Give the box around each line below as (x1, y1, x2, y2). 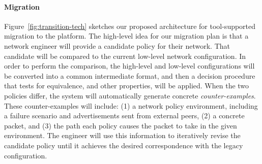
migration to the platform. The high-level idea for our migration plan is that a (4, 30, 249, 41)
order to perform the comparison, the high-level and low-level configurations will (4, 60, 255, 71)
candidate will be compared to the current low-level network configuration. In (4, 50, 246, 61)
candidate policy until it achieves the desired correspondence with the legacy (4, 140, 243, 150)
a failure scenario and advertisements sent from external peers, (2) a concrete (4, 110, 245, 121)
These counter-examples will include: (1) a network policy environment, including (4, 100, 258, 111)
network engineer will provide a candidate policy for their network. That (4, 40, 230, 51)
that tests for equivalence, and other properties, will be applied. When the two (4, 80, 249, 91)
